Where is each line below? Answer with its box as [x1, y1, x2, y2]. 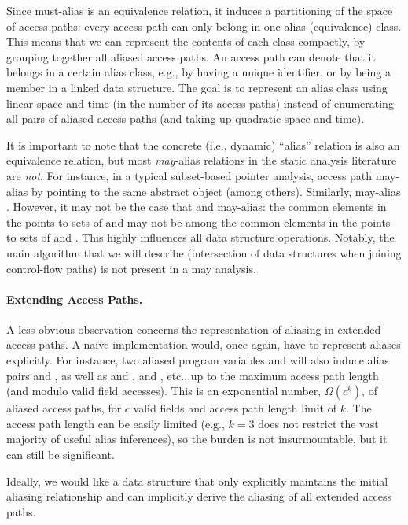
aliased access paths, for [6, 400, 122, 416]
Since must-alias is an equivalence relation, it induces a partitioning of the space [6, 2, 393, 18]
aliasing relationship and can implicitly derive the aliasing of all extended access [6, 488, 392, 505]
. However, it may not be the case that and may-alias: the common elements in [6, 198, 387, 215]
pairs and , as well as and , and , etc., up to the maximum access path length [6, 367, 379, 383]
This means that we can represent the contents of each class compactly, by [6, 33, 366, 50]
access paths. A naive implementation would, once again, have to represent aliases [6, 336, 401, 353]
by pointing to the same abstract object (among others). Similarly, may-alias [31, 183, 401, 199]
